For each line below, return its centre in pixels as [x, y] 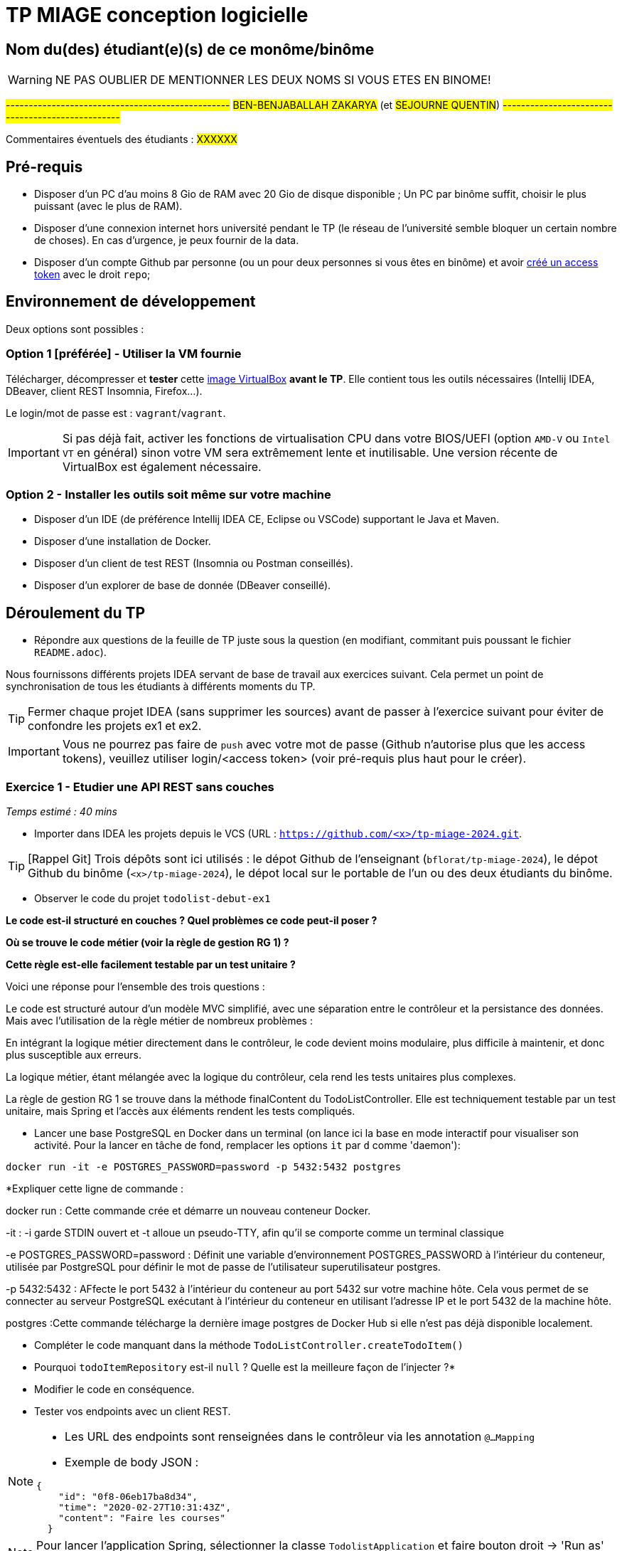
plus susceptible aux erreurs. [74, 1054]
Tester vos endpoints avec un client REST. [133, 1411]
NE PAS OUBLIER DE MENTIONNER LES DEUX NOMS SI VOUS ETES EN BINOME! [273, 80]
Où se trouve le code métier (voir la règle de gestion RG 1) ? [148, 942]
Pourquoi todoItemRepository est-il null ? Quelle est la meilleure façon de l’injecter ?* [245, 1367]
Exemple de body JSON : [132, 1462]
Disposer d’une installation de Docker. [123, 541]
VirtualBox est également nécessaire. [162, 466]
